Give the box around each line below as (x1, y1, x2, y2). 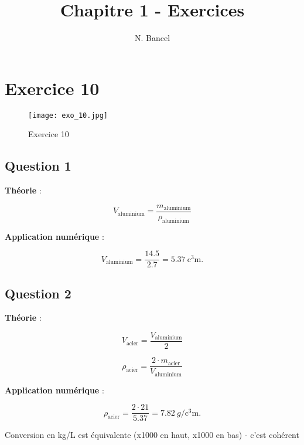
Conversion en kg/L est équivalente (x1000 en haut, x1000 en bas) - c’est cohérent (5, 429, 299, 441)
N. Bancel (134, 32, 170, 44)
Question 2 (5, 284, 71, 302)
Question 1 (5, 157, 71, 175)
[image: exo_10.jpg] (28, 111, 108, 120)
